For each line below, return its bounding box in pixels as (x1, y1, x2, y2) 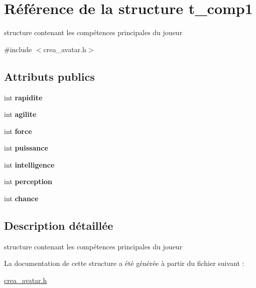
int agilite (4, 109, 37, 119)
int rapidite (4, 92, 43, 102)
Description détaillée (4, 218, 113, 233)
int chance (4, 193, 39, 204)
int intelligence (4, 159, 55, 170)
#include (4, 44, 32, 54)
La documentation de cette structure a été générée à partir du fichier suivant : (4, 258, 244, 268)
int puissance (4, 142, 48, 153)
